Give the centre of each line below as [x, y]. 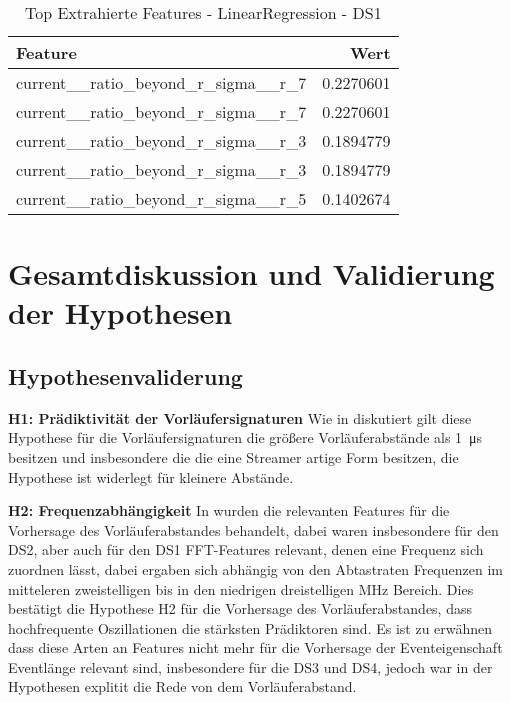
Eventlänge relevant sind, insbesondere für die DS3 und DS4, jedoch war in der [250, 666]
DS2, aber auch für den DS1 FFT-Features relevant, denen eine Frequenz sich [246, 549]
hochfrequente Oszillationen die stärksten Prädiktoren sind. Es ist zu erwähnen [250, 627]
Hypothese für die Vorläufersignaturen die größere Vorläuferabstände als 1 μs [245, 437]
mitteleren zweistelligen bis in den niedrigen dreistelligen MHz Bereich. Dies [241, 588]
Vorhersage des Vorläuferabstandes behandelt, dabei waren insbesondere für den [253, 529]
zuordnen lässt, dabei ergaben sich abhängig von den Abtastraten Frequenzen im [255, 568]
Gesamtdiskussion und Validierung [251, 273]
